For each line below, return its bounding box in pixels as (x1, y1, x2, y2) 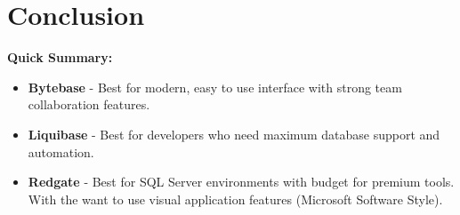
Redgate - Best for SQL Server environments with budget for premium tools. (28, 172, 455, 191)
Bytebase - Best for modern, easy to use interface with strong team (28, 77, 402, 96)
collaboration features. (28, 95, 150, 114)
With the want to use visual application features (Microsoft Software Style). (28, 189, 443, 208)
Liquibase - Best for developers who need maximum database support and (28, 124, 440, 143)
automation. (28, 142, 94, 161)
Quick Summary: (7, 48, 113, 67)
